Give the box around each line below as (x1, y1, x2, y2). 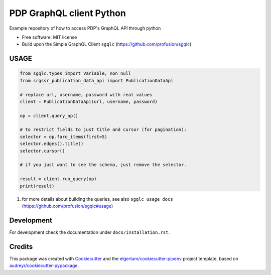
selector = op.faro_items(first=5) (20, 133, 107, 140)
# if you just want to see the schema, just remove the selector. (20, 162, 187, 168)
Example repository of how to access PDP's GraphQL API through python (9, 25, 161, 31)
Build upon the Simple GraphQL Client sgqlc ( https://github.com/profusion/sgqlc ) (22, 41, 192, 47)
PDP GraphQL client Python (9, 8, 126, 19)
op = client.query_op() (20, 113, 79, 118)
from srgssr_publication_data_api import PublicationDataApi (20, 78, 174, 83)
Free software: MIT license (22, 34, 77, 40)
